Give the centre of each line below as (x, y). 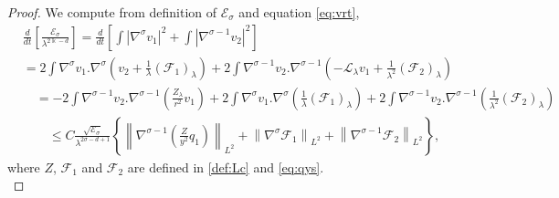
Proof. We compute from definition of (112, 12)
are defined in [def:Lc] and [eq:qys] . (226, 167)
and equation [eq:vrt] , (299, 12)
